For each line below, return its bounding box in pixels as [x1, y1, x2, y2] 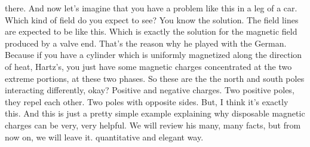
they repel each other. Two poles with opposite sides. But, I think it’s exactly [5, 95, 288, 108]
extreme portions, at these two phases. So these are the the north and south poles [5, 72, 305, 84]
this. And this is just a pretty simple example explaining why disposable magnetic [5, 107, 305, 120]
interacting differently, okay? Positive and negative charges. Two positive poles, [5, 84, 294, 96]
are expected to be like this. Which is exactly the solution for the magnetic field [5, 25, 297, 38]
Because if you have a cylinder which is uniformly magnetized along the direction [5, 48, 302, 61]
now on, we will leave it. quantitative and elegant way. [5, 130, 204, 143]
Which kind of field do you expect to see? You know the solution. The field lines [5, 13, 299, 26]
